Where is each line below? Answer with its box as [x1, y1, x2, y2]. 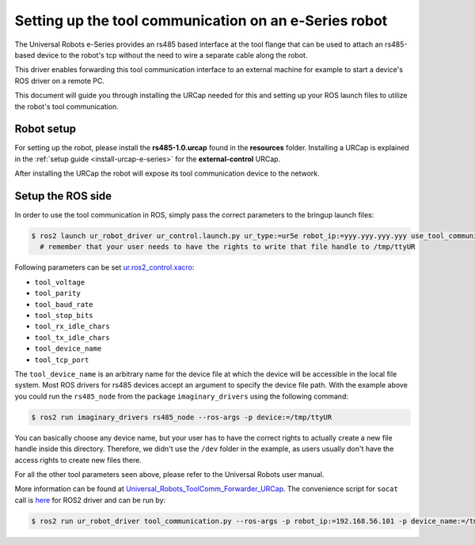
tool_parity [34, 289, 81, 298]
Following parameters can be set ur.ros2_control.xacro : [14, 263, 195, 272]
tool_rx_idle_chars [34, 322, 110, 331]
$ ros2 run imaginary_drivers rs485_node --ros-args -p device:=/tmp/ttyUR [31, 412, 332, 422]
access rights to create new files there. [14, 455, 142, 464]
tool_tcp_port [34, 355, 89, 364]
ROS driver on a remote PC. [14, 76, 104, 85]
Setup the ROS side [14, 190, 112, 202]
